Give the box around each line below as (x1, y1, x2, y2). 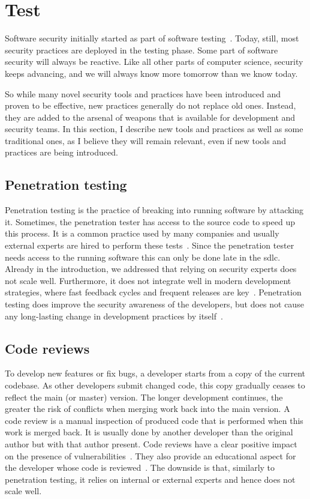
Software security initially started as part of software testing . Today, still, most (5, 32, 299, 44)
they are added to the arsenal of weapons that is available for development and (5, 110, 296, 123)
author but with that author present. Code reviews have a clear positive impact (5, 437, 297, 450)
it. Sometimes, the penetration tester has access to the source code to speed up (5, 215, 295, 228)
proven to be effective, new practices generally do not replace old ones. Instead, (5, 99, 296, 112)
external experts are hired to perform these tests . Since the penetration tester (5, 239, 294, 252)
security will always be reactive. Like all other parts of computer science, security (5, 55, 303, 68)
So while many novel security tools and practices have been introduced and (5, 87, 281, 100)
